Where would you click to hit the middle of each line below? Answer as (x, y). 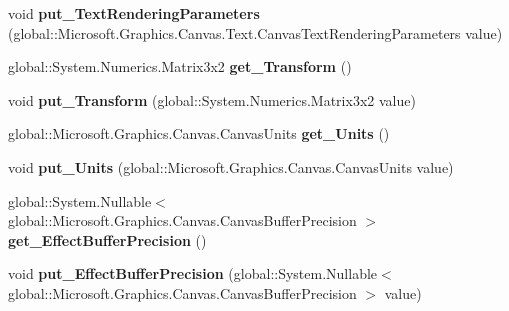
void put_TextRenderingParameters (134, 13)
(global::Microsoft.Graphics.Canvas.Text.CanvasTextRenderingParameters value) (255, 32)
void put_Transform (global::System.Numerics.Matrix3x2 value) (212, 99)
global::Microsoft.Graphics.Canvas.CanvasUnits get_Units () (199, 133)
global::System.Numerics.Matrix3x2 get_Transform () (180, 66)
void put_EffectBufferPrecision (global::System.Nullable (193, 273)
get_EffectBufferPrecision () (107, 239)
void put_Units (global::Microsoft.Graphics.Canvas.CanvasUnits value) (231, 166)
